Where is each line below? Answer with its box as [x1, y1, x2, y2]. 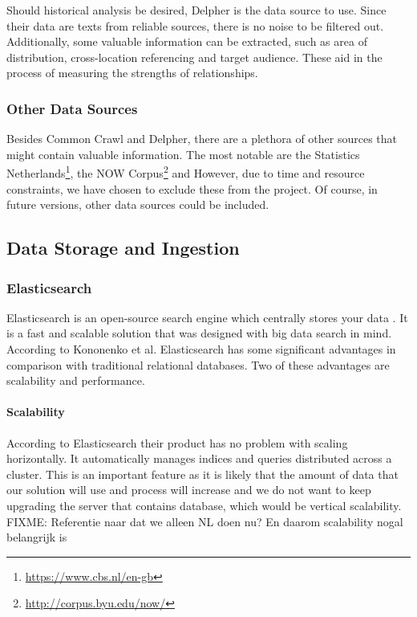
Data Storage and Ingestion [6, 235, 240, 260]
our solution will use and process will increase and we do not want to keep [6, 481, 371, 498]
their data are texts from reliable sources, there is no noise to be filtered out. [6, 17, 384, 34]
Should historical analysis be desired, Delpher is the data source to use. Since [6, 2, 387, 18]
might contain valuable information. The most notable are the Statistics [6, 145, 360, 162]
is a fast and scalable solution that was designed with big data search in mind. [6, 325, 392, 341]
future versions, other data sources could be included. [6, 196, 269, 213]
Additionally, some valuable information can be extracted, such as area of [6, 33, 367, 50]
